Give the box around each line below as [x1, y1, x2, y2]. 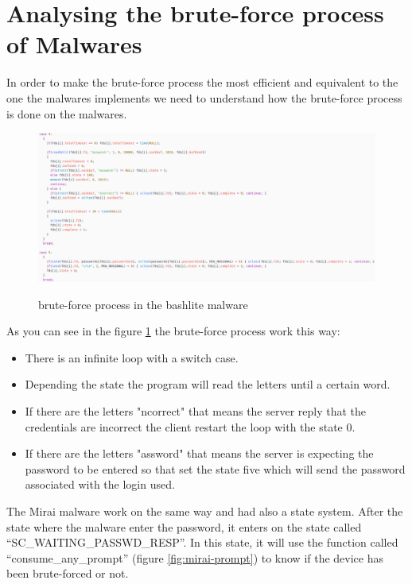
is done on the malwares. [6, 105, 127, 122]
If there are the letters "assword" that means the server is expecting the [25, 445, 374, 462]
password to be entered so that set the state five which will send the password [25, 460, 406, 477]
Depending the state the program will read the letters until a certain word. [25, 376, 391, 393]
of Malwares [6, 28, 142, 60]
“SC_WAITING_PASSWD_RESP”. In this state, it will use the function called [6, 534, 398, 551]
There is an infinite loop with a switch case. [25, 349, 239, 365]
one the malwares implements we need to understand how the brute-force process [6, 89, 402, 106]
